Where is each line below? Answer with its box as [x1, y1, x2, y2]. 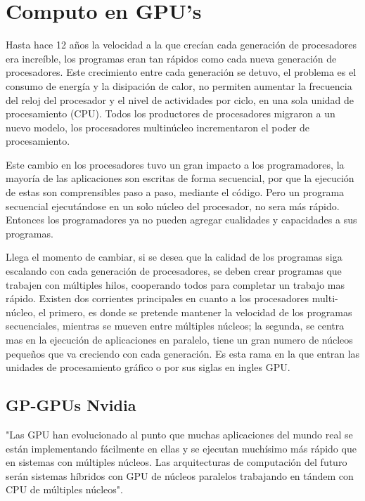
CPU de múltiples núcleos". [6, 482, 123, 497]
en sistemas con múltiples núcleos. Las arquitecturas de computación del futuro [6, 455, 347, 469]
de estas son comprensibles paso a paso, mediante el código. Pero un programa [6, 185, 345, 200]
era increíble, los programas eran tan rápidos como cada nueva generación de [6, 51, 337, 65]
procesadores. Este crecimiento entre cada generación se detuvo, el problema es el [6, 65, 357, 79]
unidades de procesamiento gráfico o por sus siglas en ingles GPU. [6, 360, 290, 375]
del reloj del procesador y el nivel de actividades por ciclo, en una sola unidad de [6, 92, 354, 107]
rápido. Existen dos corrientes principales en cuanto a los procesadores [6, 291, 309, 306]
